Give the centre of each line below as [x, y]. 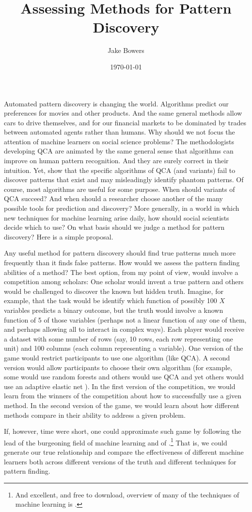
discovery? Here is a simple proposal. [59, 236]
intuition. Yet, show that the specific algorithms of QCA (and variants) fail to [120, 170]
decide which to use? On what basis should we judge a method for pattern [114, 227]
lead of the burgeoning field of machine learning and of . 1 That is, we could [116, 442]
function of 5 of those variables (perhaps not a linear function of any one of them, [125, 319]
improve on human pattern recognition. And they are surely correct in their [116, 161]
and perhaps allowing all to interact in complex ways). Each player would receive [124, 329]
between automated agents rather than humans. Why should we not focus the [119, 132]
